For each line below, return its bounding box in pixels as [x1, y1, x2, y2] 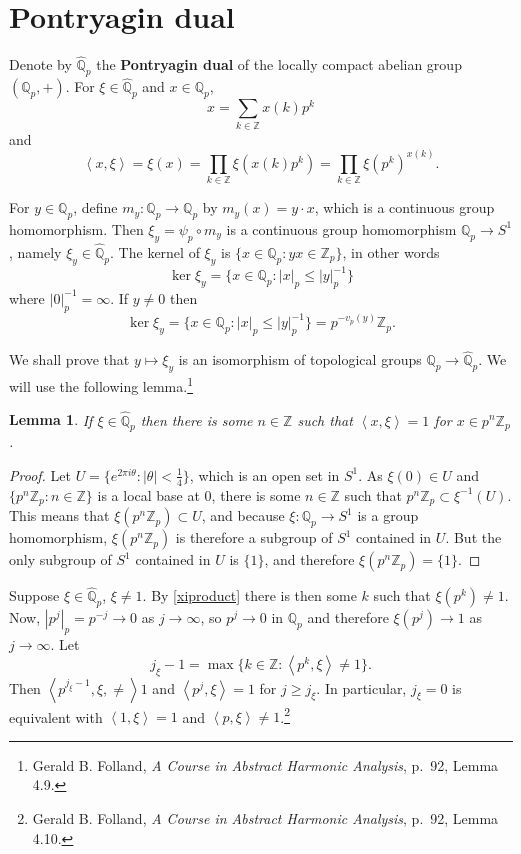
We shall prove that [9, 349, 130, 370]
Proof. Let [9, 464, 71, 485]
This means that [9, 505, 110, 526]
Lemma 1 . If [9, 409, 93, 430]
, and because [201, 505, 285, 526]
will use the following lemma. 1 [9, 373, 194, 396]
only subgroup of [9, 549, 112, 570]
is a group [357, 505, 419, 526]
